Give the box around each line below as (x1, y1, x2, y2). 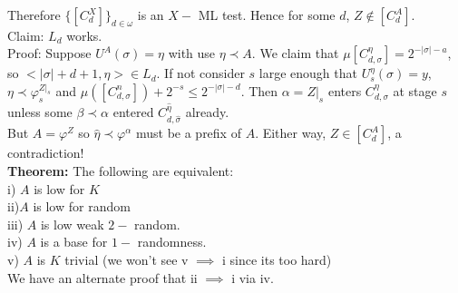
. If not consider (156, 63, 245, 83)
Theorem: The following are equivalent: (7, 161, 234, 180)
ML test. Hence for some (198, 5, 336, 24)
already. (185, 103, 229, 122)
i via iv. (231, 268, 274, 287)
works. (66, 25, 102, 44)
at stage (393, 81, 437, 100)
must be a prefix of (135, 123, 241, 142)
